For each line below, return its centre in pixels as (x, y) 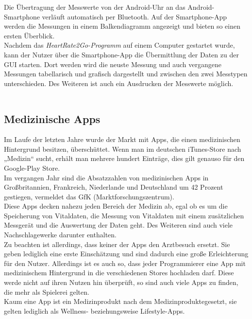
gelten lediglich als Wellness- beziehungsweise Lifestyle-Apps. (94, 310)
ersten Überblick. (29, 35)
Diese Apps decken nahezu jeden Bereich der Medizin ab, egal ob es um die (116, 206)
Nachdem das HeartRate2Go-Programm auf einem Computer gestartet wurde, (119, 45)
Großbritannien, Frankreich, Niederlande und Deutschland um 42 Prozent (114, 187)
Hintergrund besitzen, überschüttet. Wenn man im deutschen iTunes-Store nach (123, 149)
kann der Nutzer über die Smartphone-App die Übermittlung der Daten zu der (121, 54)
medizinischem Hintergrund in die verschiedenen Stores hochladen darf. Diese (119, 273)
